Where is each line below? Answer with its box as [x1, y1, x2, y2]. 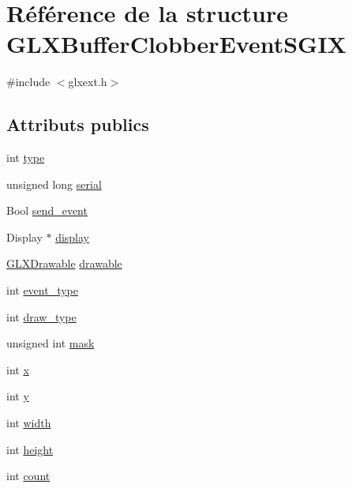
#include [6, 73, 51, 90]
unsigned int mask [6, 335, 95, 351]
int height [6, 441, 54, 457]
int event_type [6, 282, 79, 298]
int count [6, 467, 51, 484]
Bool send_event [6, 202, 88, 219]
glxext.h [68, 73, 107, 90]
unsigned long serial [6, 175, 102, 192]
